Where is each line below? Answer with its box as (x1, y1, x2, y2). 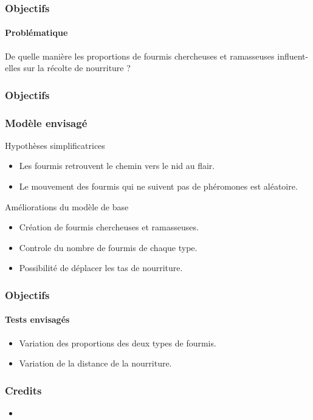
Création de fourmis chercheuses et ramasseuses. (19, 221, 199, 233)
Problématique (5, 26, 68, 39)
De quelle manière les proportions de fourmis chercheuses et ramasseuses (5, 49, 275, 62)
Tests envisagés (5, 313, 70, 326)
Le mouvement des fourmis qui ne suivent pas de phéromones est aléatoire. (19, 180, 298, 193)
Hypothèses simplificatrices (5, 139, 105, 151)
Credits (5, 382, 42, 398)
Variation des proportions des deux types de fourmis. (19, 336, 216, 349)
